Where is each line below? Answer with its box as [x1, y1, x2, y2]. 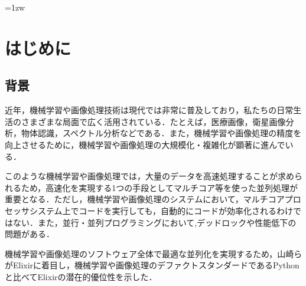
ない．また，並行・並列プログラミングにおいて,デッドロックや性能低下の [12, 216, 297, 228]
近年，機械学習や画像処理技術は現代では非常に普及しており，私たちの [5, 104, 277, 116]
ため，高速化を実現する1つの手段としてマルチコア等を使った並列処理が [21, 181, 298, 193]
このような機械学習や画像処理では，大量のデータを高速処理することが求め [5, 170, 294, 182]
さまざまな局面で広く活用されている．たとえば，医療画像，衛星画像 [21, 115, 286, 127]
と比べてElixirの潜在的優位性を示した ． [5, 270, 157, 282]
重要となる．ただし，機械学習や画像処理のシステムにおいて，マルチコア [5, 193, 285, 205]
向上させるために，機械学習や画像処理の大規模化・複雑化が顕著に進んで [5, 138, 285, 150]
